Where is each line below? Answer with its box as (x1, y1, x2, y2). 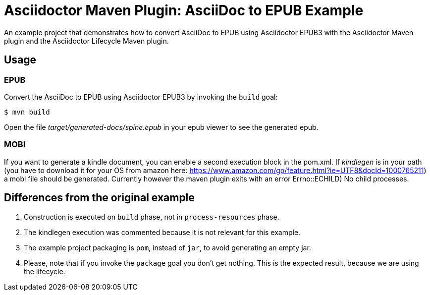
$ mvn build (4, 108, 50, 116)
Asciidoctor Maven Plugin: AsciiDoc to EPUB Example (4, 2, 364, 19)
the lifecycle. (24, 267, 65, 276)
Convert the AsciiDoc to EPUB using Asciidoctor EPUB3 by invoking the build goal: (4, 92, 278, 101)
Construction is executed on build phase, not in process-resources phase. (24, 212, 279, 221)
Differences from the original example (4, 191, 195, 204)
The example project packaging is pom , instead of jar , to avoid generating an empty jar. (24, 243, 311, 252)
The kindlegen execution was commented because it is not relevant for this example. (24, 228, 301, 236)
